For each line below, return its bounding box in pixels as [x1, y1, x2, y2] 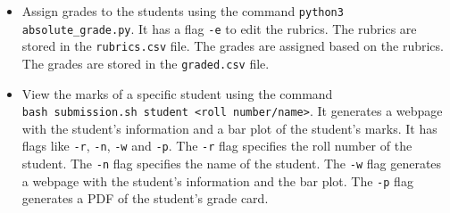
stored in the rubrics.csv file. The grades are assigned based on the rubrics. [21, 37, 444, 55]
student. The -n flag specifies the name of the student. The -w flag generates [21, 154, 442, 173]
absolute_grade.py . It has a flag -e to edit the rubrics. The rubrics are [21, 19, 417, 37]
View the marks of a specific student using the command [21, 84, 333, 102]
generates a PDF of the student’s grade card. [21, 189, 269, 208]
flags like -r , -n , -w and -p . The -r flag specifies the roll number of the [21, 136, 412, 155]
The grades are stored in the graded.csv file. [21, 53, 270, 72]
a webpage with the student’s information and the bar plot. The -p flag [21, 171, 413, 190]
